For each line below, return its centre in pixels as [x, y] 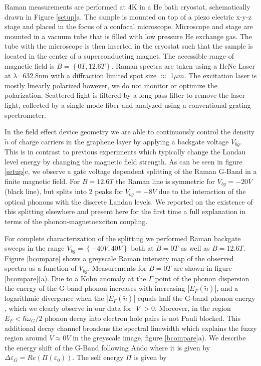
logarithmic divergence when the [54, 298]
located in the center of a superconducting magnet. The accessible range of [119, 55]
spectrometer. [25, 115]
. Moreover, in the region [193, 308]
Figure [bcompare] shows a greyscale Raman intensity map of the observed [119, 258]
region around [26, 338]
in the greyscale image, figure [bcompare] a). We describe [159, 338]
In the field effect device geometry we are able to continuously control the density [130, 132]
